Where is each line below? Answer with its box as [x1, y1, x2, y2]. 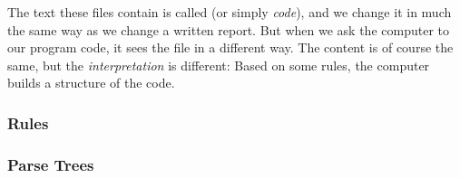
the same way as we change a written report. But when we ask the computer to [7, 20, 449, 39]
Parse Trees [7, 153, 94, 175]
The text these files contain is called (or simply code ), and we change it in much [7, 3, 452, 21]
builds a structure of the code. [7, 73, 175, 92]
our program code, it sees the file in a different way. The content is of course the [7, 38, 454, 57]
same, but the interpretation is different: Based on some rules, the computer [7, 55, 430, 74]
